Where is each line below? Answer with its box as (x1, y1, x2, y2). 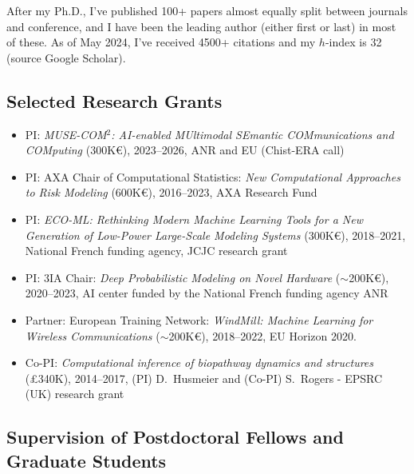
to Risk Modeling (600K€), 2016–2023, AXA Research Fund (25, 184, 317, 201)
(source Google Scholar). (6, 49, 126, 66)
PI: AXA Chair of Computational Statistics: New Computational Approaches (25, 168, 400, 185)
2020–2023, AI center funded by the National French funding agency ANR (25, 285, 388, 301)
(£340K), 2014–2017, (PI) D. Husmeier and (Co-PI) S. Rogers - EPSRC (25, 369, 383, 386)
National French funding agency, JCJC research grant (25, 242, 288, 259)
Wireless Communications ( (25, 327, 160, 344)
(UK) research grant (25, 385, 124, 402)
